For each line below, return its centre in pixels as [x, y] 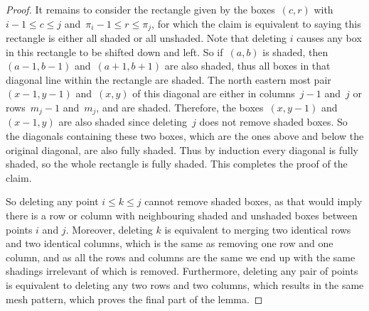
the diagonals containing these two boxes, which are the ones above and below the [185, 136]
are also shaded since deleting [123, 122]
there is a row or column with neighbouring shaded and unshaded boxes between [182, 215]
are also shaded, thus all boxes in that [247, 66]
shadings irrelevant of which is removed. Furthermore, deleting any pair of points [182, 271]
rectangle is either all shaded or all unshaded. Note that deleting [146, 38]
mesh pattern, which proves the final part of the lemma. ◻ [134, 299]
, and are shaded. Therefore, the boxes [180, 108]
